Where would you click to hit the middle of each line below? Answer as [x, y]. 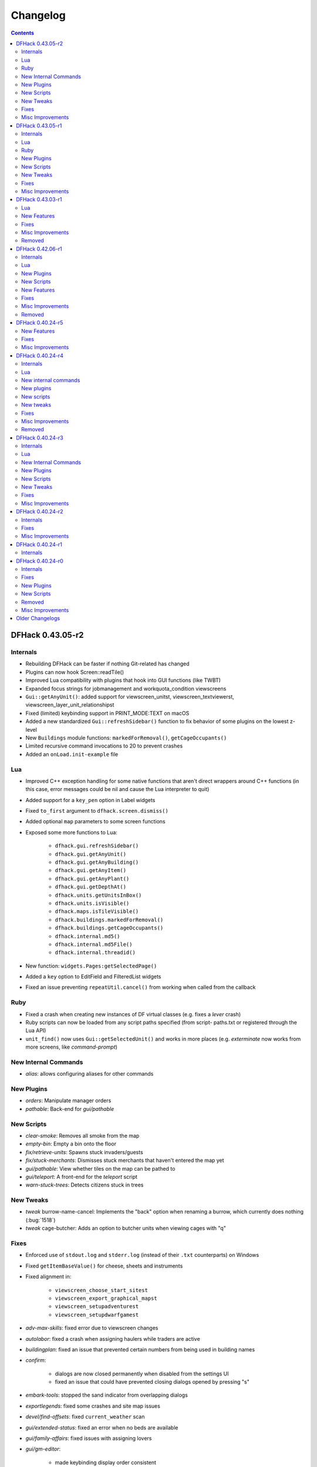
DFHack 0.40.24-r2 [40, 512]
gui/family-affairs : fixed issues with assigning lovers [89, 1438]
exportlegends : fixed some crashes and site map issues [93, 1406]
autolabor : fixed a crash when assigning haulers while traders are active [113, 1338]
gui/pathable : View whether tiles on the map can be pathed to [100, 1168]
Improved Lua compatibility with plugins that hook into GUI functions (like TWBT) [123, 680]
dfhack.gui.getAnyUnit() [90, 854]
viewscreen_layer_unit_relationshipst [70, 705]
